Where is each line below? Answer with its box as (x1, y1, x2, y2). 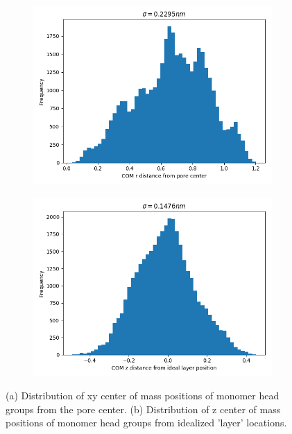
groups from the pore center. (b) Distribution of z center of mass (6, 401, 281, 416)
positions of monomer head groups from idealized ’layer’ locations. (6, 415, 287, 430)
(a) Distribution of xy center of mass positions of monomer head (6, 388, 280, 403)
